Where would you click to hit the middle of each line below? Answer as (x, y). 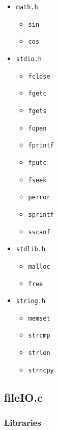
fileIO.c (23, 397)
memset (39, 318)
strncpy (41, 370)
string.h (31, 301)
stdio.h (29, 59)
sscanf (39, 232)
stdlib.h (31, 249)
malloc (39, 266)
